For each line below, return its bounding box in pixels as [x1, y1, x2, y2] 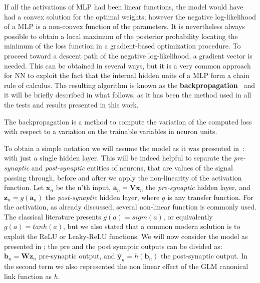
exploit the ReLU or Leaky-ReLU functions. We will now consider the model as [4, 231, 248, 241]
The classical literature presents [4, 211, 101, 221]
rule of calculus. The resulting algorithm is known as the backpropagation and [4, 79, 255, 90]
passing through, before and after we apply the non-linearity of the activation [4, 172, 242, 182]
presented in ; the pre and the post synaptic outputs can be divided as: [4, 240, 222, 251]
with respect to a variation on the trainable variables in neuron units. [4, 126, 217, 136]
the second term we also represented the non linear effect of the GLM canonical [4, 261, 248, 271]
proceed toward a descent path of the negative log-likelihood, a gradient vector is [4, 50, 252, 60]
